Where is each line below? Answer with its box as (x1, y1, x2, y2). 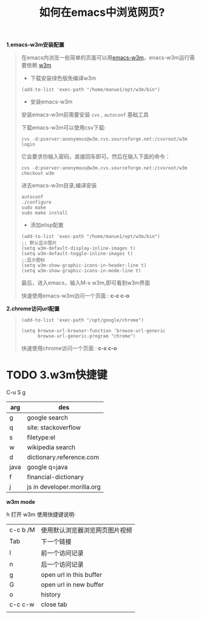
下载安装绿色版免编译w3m (30, 74, 96, 82)
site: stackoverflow (27, 424, 81, 432)
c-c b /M (9, 526, 35, 534)
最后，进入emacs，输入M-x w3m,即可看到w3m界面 (21, 279, 151, 287)
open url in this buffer (41, 570, 102, 579)
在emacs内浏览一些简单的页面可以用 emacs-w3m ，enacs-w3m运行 (21, 54, 190, 61)
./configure (21, 199, 52, 206)
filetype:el (27, 433, 56, 442)
